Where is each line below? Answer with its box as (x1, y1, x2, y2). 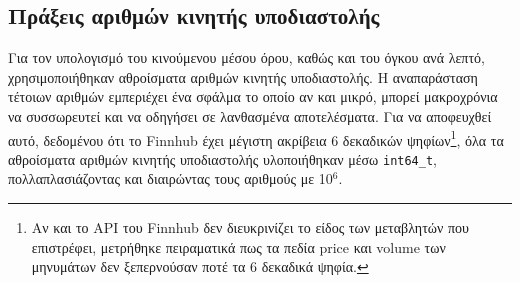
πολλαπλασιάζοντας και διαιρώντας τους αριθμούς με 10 (8, 168, 333, 189)
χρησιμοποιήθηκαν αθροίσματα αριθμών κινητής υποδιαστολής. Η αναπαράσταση (8, 66, 478, 87)
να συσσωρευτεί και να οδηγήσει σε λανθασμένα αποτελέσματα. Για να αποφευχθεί (8, 105, 492, 126)
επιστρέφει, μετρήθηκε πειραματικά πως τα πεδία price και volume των (31, 236, 446, 257)
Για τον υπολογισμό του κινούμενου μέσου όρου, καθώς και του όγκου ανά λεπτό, (8, 47, 485, 68)
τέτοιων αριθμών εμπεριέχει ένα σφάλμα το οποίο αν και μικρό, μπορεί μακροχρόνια (8, 86, 498, 107)
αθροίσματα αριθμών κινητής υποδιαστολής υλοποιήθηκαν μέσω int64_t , (8, 148, 438, 169)
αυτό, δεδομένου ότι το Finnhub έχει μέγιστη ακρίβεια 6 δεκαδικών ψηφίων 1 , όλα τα (8, 126, 504, 150)
